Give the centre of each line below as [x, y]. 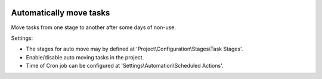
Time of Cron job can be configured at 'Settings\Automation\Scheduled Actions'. [125, 66]
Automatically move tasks [61, 13]
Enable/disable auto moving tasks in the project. [85, 57]
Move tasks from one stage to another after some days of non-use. [93, 27]
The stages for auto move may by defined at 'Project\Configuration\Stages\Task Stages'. [134, 49]
